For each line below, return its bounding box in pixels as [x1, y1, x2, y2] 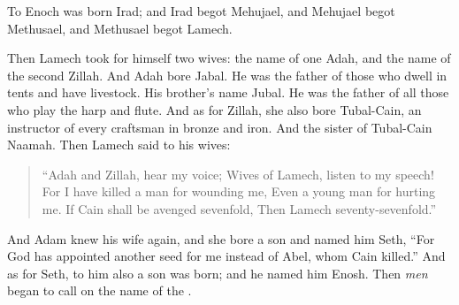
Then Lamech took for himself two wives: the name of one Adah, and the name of [7, 49, 451, 67]
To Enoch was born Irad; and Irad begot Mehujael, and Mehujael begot [7, 2, 395, 19]
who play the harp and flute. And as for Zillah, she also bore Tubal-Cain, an [7, 100, 422, 118]
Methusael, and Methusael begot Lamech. [7, 19, 233, 37]
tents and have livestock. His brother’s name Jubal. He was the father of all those [7, 83, 449, 102]
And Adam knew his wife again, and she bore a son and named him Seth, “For [7, 229, 435, 248]
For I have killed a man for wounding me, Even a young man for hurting [42, 182, 436, 201]
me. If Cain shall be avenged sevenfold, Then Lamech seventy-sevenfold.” [42, 199, 437, 217]
